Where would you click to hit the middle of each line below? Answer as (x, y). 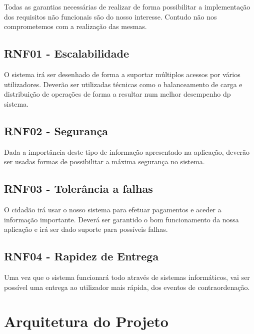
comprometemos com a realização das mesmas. (75, 26)
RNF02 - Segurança (56, 130)
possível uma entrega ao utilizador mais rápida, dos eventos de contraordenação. (127, 287)
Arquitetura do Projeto (86, 321)
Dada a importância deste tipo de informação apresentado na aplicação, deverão (127, 151)
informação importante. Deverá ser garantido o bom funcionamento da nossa (121, 219)
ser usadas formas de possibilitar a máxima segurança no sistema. (104, 161)
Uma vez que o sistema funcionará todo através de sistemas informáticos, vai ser (127, 277)
